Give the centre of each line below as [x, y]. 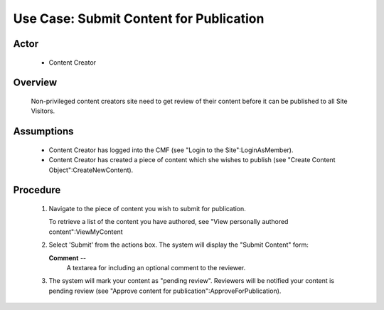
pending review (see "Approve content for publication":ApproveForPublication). [165, 291]
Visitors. [43, 111]
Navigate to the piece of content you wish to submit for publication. [148, 208]
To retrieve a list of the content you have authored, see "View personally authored [169, 222]
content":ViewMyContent [86, 232]
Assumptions [43, 132]
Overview [35, 83]
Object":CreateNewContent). [91, 170]
